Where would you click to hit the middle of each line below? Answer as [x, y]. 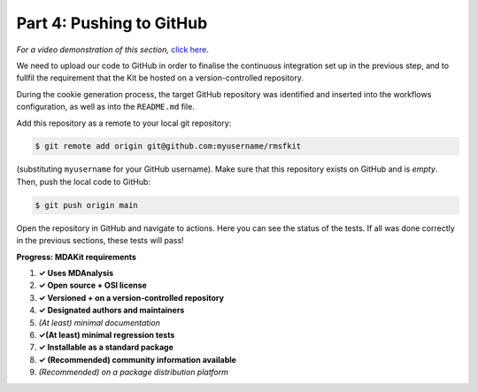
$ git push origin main [87, 205]
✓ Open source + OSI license [93, 285]
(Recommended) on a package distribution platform [134, 373]
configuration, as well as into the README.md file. [105, 107]
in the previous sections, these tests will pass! [100, 241]
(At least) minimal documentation [100, 322]
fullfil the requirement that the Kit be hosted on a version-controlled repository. [160, 78]
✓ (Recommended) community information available [137, 359]
